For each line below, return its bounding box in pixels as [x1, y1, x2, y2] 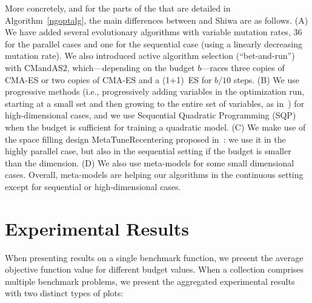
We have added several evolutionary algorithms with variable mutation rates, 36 [5, 26, 302, 38]
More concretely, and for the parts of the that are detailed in [5, 2, 231, 14]
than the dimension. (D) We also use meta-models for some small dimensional [5, 156, 294, 169]
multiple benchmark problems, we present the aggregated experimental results [5, 274, 295, 287]
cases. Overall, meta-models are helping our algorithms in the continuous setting [5, 168, 304, 181]
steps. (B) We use [233, 73, 299, 86]
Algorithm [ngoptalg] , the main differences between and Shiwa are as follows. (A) [5, 13, 308, 26]
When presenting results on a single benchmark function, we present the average [5, 251, 304, 264]
